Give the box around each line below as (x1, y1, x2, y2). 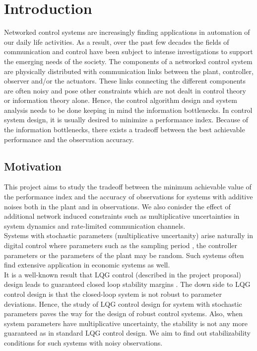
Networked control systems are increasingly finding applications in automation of (4, 27, 250, 37)
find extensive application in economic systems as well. (4, 260, 170, 270)
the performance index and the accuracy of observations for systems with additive (4, 191, 253, 202)
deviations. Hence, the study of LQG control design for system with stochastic (4, 298, 242, 309)
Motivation (4, 158, 62, 174)
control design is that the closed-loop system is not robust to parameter (4, 288, 222, 299)
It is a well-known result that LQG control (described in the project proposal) (4, 269, 241, 279)
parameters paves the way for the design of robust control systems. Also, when (4, 308, 243, 319)
